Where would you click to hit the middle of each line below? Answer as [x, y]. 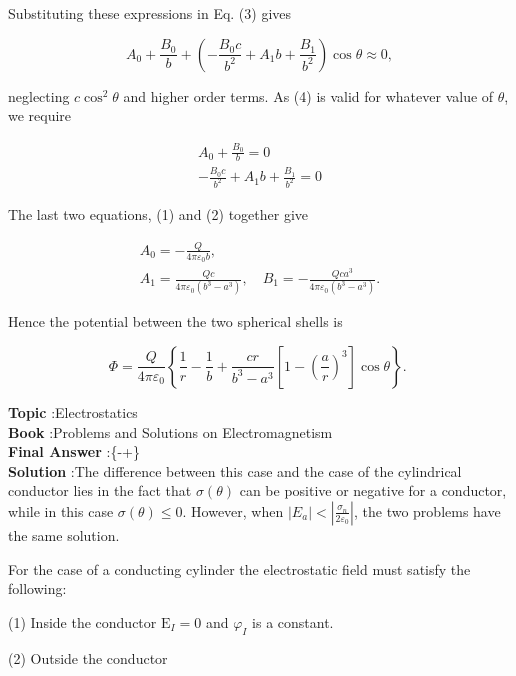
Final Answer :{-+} [74, 451]
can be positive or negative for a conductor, [373, 490]
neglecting [39, 95]
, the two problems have [427, 510]
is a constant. [293, 621]
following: [37, 588]
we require [40, 115]
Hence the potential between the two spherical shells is [175, 321]
